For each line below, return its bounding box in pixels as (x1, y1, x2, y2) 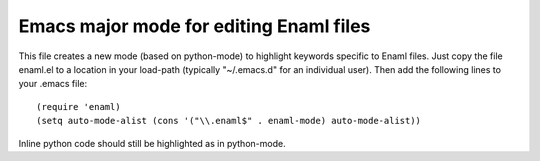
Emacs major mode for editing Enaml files (18, 15, 371, 37)
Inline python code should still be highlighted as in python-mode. (18, 137, 286, 149)
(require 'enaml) (36, 101, 121, 112)
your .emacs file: (18, 78, 88, 90)
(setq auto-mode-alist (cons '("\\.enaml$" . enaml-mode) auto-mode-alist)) (36, 115, 422, 127)
